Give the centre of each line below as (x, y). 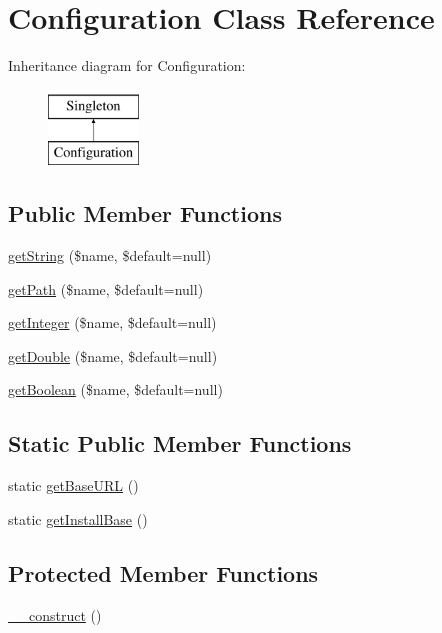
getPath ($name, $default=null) (106, 288)
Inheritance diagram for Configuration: (127, 65)
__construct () (55, 614)
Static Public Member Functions (180, 443)
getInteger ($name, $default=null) (112, 322)
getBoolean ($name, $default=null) (115, 389)
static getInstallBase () (78, 518)
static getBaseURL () (73, 485)
